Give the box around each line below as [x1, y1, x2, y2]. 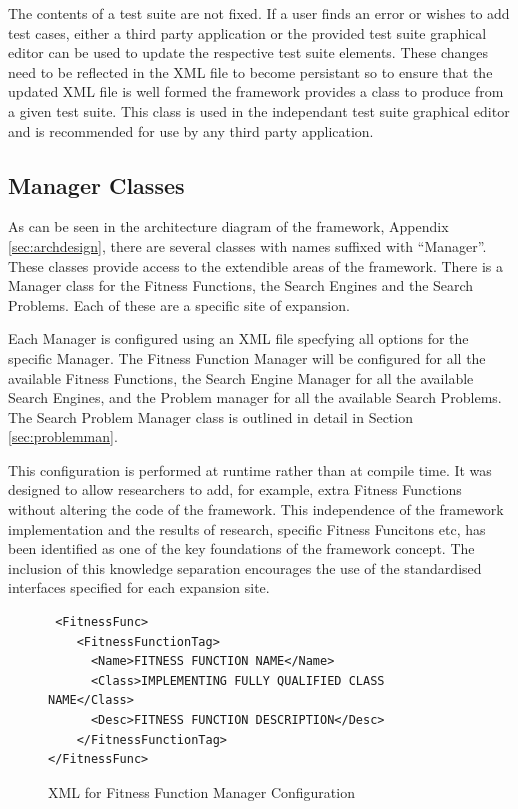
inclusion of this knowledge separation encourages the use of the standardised [8, 557, 482, 578]
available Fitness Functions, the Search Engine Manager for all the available [8, 367, 474, 388]
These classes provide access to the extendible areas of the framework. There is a [8, 255, 503, 276]
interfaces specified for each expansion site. [8, 577, 270, 598]
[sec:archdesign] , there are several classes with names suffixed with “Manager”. [8, 235, 487, 256]
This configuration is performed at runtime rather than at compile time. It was [8, 459, 492, 480]
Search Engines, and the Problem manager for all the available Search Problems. [8, 387, 502, 408]
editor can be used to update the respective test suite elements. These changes [8, 42, 489, 63]
